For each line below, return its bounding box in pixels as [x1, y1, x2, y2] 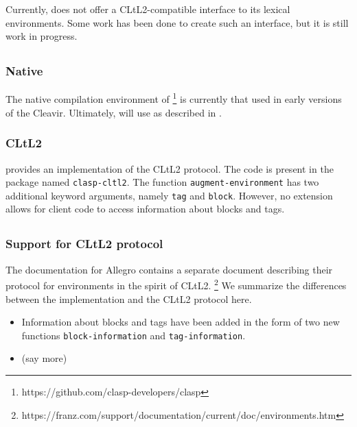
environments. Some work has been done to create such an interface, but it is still [5, 15, 349, 29]
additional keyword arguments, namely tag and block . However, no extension [5, 188, 333, 202]
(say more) [21, 351, 67, 365]
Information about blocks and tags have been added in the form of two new [21, 315, 340, 329]
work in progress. [5, 29, 78, 43]
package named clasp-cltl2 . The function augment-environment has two [5, 175, 319, 189]
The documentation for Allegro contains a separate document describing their [5, 262, 333, 276]
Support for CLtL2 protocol [5, 235, 163, 252]
